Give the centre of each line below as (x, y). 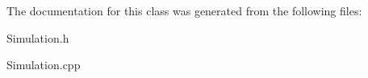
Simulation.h (38, 37)
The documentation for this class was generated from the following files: (184, 10)
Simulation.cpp (44, 65)
